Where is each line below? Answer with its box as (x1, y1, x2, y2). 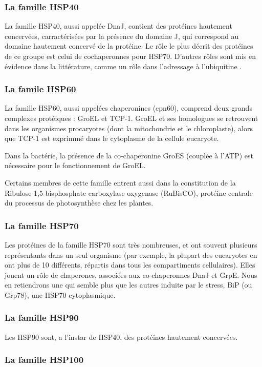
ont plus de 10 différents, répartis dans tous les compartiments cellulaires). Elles (5, 259, 255, 270)
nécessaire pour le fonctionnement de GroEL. (5, 160, 146, 171)
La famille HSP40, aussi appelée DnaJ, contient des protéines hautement (5, 21, 232, 31)
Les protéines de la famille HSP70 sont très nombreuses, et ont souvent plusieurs (5, 239, 257, 250)
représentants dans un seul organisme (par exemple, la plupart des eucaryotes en (5, 249, 257, 260)
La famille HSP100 (5, 353, 84, 366)
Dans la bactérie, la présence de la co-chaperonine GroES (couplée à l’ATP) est (5, 150, 253, 160)
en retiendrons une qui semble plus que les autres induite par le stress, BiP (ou (5, 279, 252, 290)
